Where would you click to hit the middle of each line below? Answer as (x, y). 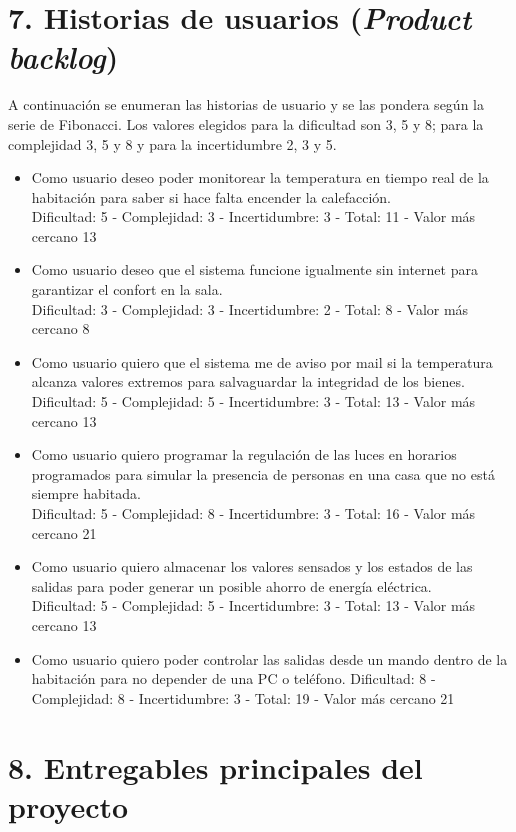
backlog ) (63, 57)
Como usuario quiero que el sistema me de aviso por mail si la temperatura (262, 361)
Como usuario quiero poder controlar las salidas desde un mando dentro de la (269, 658)
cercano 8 (60, 328)
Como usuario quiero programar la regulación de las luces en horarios (244, 454)
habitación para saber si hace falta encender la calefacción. (211, 196)
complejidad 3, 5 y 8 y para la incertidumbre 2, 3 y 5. (172, 143)
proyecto (68, 805)
